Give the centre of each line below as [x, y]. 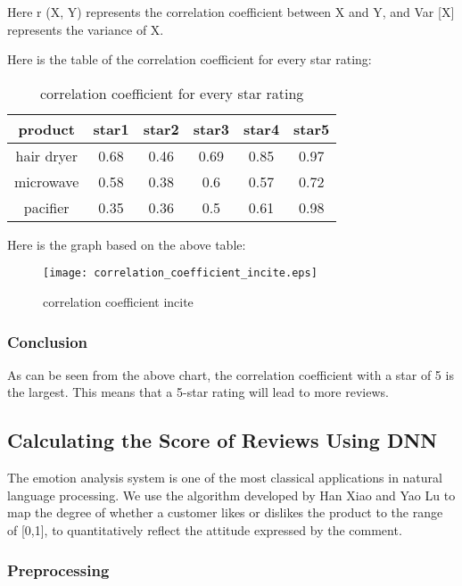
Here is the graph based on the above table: [127, 244]
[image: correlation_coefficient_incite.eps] [180, 273]
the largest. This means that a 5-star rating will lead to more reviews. [198, 392]
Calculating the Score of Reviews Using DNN [223, 440]
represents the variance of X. [86, 29]
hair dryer [46, 155]
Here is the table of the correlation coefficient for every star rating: [190, 59]
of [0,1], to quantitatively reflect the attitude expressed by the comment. [205, 530]
